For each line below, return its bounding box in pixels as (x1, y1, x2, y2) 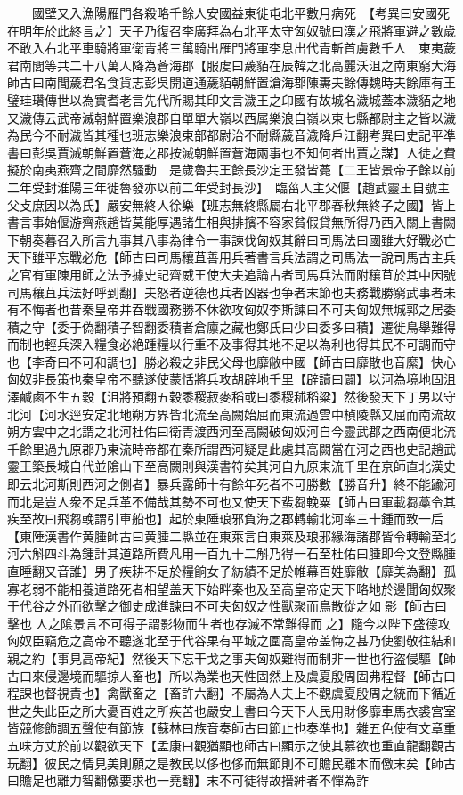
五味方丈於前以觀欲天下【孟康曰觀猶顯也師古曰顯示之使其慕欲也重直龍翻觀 (7, 735, 443, 754)
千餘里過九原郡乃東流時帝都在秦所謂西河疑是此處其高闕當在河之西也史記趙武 (7, 439, 456, 458)
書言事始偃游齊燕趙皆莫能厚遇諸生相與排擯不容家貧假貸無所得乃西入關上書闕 (7, 213, 456, 231)
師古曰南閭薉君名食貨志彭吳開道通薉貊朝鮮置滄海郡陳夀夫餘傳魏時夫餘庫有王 (7, 73, 456, 92)
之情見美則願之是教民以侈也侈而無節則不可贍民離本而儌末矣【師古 (69, 753, 456, 772)
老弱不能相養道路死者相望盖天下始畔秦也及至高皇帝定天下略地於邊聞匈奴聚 (19, 579, 456, 597)
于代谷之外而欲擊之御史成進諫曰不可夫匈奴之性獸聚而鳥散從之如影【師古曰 (7, 596, 447, 615)
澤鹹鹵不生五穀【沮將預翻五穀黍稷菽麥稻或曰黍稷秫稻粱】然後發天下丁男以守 (7, 387, 456, 406)
